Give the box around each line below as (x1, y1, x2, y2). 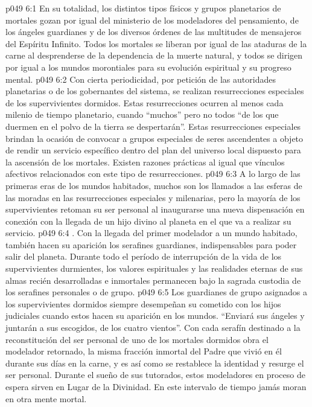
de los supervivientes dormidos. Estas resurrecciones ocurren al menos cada (5, 96, 284, 109)
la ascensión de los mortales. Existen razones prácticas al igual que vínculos (5, 155, 285, 168)
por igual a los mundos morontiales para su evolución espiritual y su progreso (5, 60, 291, 73)
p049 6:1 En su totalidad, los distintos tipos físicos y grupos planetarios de (5, 2, 281, 14)
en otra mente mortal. (5, 392, 87, 405)
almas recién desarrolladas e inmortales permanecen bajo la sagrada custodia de (5, 274, 301, 286)
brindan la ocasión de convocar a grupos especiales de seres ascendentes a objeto (5, 132, 304, 144)
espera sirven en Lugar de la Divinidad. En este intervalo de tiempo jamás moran (5, 380, 307, 393)
